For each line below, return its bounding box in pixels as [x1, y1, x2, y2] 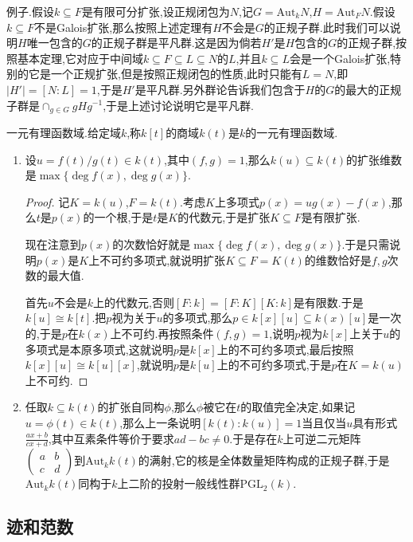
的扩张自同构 [97, 399, 165, 415]
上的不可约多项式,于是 [216, 356, 332, 373]
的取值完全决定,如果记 [240, 399, 356, 415]
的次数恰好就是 [112, 235, 191, 252]
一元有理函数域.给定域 [6, 124, 121, 141]
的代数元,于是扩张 [177, 209, 271, 226]
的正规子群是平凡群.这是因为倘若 [91, 34, 262, 51]
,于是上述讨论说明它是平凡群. [103, 96, 254, 113]
